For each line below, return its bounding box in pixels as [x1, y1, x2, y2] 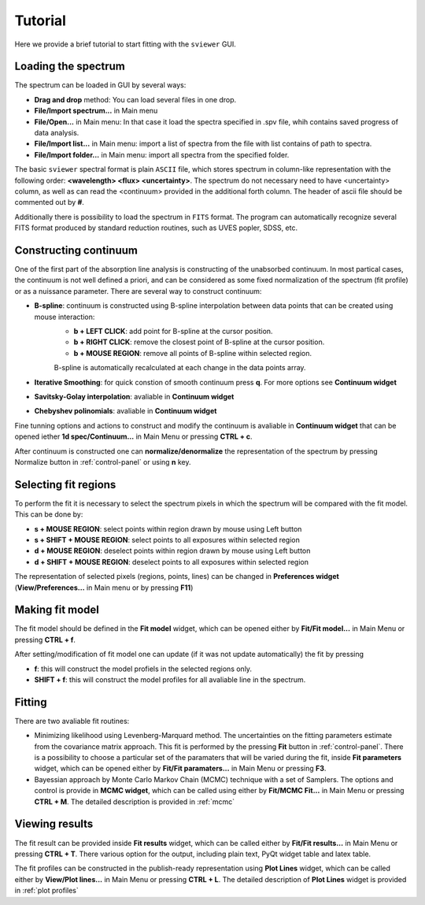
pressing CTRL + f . [14, 635, 76, 644]
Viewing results [14, 818, 94, 831]
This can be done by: [14, 510, 83, 519]
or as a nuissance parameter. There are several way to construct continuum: [14, 286, 262, 295]
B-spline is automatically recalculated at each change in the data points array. [54, 363, 306, 373]
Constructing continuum [14, 243, 138, 257]
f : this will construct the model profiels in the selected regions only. [34, 664, 252, 673]
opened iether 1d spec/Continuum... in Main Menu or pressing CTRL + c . [14, 432, 253, 441]
